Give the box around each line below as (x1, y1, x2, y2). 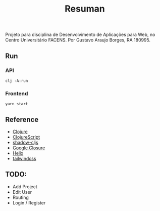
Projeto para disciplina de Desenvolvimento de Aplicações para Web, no (5, 31, 155, 38)
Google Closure (12, 145, 45, 151)
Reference (5, 115, 39, 124)
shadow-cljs (12, 139, 39, 145)
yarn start (5, 102, 28, 107)
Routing (12, 194, 29, 200)
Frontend (5, 90, 28, 97)
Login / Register (12, 199, 46, 205)
